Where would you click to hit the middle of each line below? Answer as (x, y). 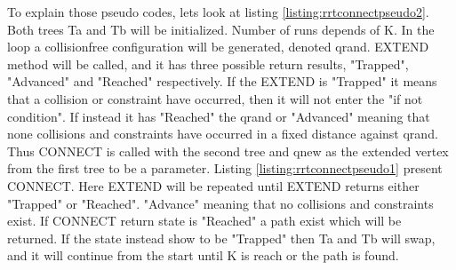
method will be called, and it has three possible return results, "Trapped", (208, 64)
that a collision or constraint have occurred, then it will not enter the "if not (215, 98)
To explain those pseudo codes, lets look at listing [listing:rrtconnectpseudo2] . (218, 12)
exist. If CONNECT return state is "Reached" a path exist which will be (204, 221)
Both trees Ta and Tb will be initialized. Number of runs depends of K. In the (221, 29)
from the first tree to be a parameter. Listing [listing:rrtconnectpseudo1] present (225, 168)
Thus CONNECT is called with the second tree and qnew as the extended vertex (228, 151)
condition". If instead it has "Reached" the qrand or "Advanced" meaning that (219, 116)
